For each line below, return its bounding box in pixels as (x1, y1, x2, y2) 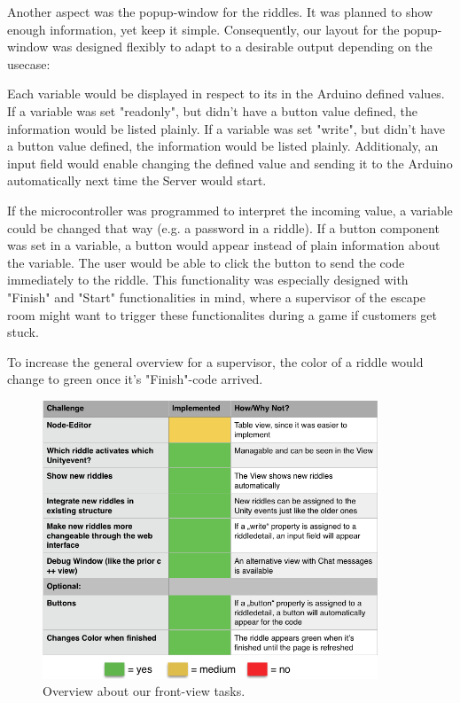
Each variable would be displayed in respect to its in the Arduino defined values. (7, 84, 445, 103)
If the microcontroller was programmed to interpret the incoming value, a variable (7, 200, 453, 219)
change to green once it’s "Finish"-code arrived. (7, 370, 263, 388)
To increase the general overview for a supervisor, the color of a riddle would (7, 352, 424, 371)
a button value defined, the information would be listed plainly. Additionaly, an (7, 137, 439, 155)
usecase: (7, 54, 51, 73)
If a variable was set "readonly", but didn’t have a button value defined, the (7, 101, 418, 120)
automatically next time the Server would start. (7, 171, 267, 190)
